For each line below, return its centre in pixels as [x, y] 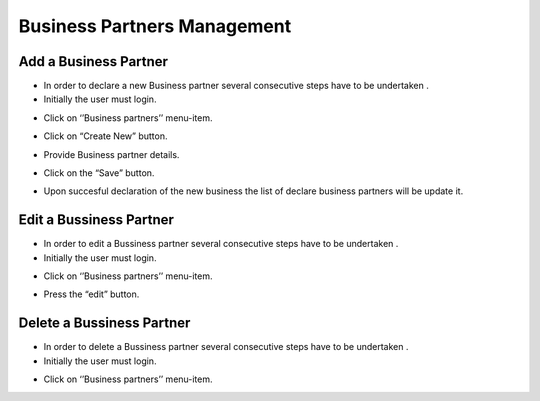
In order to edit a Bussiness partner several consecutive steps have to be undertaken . [221, 244]
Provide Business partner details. [111, 154]
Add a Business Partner [93, 61]
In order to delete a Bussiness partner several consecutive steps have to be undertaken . [226, 347]
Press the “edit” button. [91, 294]
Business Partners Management [155, 26]
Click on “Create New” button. [105, 136]
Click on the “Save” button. [99, 173]
